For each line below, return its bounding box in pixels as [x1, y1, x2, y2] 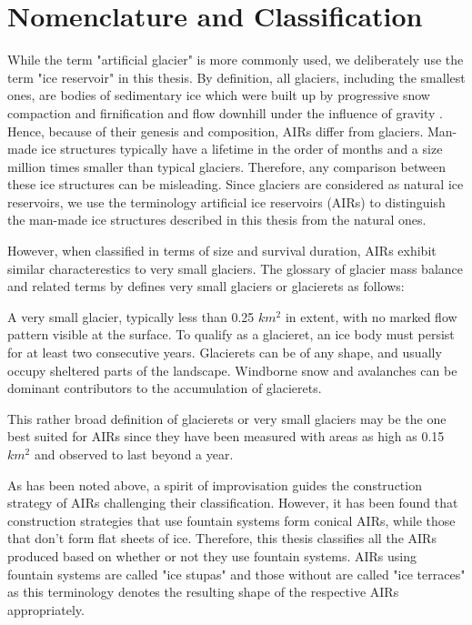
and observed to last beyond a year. [34, 445, 234, 463]
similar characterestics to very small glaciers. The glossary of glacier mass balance [7, 258, 463, 277]
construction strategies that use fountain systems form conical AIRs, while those [7, 510, 456, 529]
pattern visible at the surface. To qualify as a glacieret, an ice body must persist [7, 325, 455, 344]
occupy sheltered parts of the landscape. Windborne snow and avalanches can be [7, 360, 457, 379]
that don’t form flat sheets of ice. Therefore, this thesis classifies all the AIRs [7, 529, 437, 548]
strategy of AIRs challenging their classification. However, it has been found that [7, 493, 458, 512]
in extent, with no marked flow [285, 307, 457, 326]
